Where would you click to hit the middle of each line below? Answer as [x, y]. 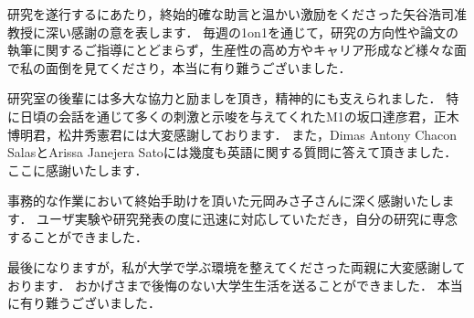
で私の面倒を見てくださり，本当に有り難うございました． [179, 67]
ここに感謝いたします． [78, 170]
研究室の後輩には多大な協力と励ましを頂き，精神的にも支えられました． [225, 98]
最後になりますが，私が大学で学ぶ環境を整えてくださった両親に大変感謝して [237, 267]
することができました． [78, 236]
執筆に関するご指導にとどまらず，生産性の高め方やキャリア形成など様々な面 [237, 50]
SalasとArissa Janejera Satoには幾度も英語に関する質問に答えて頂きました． [232, 152]
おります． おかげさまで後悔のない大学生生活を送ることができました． [221, 285]
